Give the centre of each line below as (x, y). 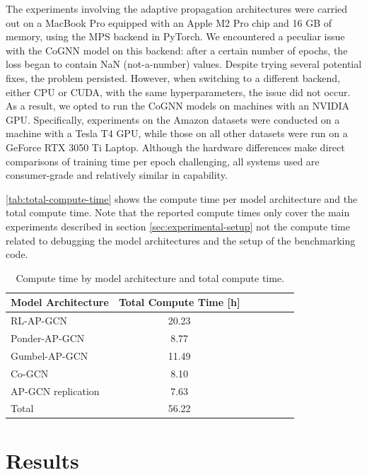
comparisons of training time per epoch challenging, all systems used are (163, 161)
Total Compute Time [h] (179, 302)
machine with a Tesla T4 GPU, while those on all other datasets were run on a (177, 133)
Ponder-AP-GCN (48, 338)
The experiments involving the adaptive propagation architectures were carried (177, 8)
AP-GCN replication (55, 391)
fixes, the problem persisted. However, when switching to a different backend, (173, 77)
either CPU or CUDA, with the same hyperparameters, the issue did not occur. (178, 92)
